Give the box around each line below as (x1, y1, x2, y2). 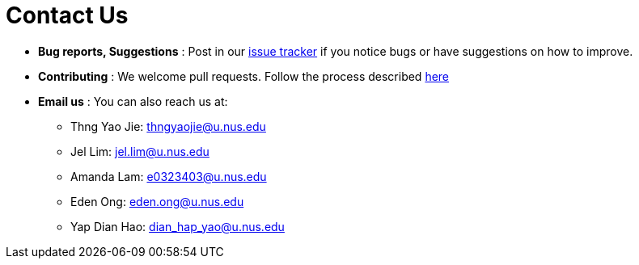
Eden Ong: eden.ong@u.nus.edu (70, 194, 244, 208)
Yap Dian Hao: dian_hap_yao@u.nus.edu (70, 219, 285, 233)
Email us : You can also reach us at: (38, 94, 228, 108)
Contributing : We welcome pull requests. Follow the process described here (38, 69, 450, 83)
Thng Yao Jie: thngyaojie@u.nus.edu (70, 119, 266, 133)
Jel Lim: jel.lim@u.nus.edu (70, 144, 209, 158)
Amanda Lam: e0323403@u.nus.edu (70, 169, 267, 183)
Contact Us (6, 2, 129, 29)
